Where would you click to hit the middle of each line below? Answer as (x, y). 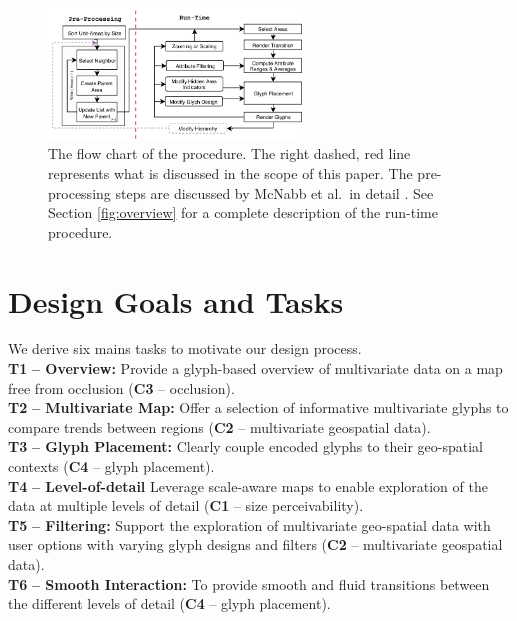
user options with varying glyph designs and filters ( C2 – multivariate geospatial (255, 544)
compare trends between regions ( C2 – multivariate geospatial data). (219, 426)
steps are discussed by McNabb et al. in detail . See (274, 192)
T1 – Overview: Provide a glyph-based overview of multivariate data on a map (255, 368)
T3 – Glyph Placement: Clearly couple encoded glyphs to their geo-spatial (246, 446)
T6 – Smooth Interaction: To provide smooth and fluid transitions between (249, 583)
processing (79, 192)
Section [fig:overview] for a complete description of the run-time (243, 212)
